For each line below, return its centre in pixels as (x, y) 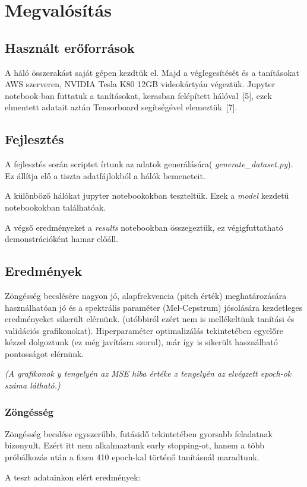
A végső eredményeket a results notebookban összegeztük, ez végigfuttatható (144, 227)
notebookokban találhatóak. (56, 207)
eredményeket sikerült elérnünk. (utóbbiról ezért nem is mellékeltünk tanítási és (150, 319)
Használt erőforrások (70, 47)
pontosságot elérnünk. (45, 353)
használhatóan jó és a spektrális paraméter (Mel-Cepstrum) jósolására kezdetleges (154, 307)
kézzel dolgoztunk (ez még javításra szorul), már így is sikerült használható (141, 342)
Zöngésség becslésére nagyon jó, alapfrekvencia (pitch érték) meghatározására (146, 295)
